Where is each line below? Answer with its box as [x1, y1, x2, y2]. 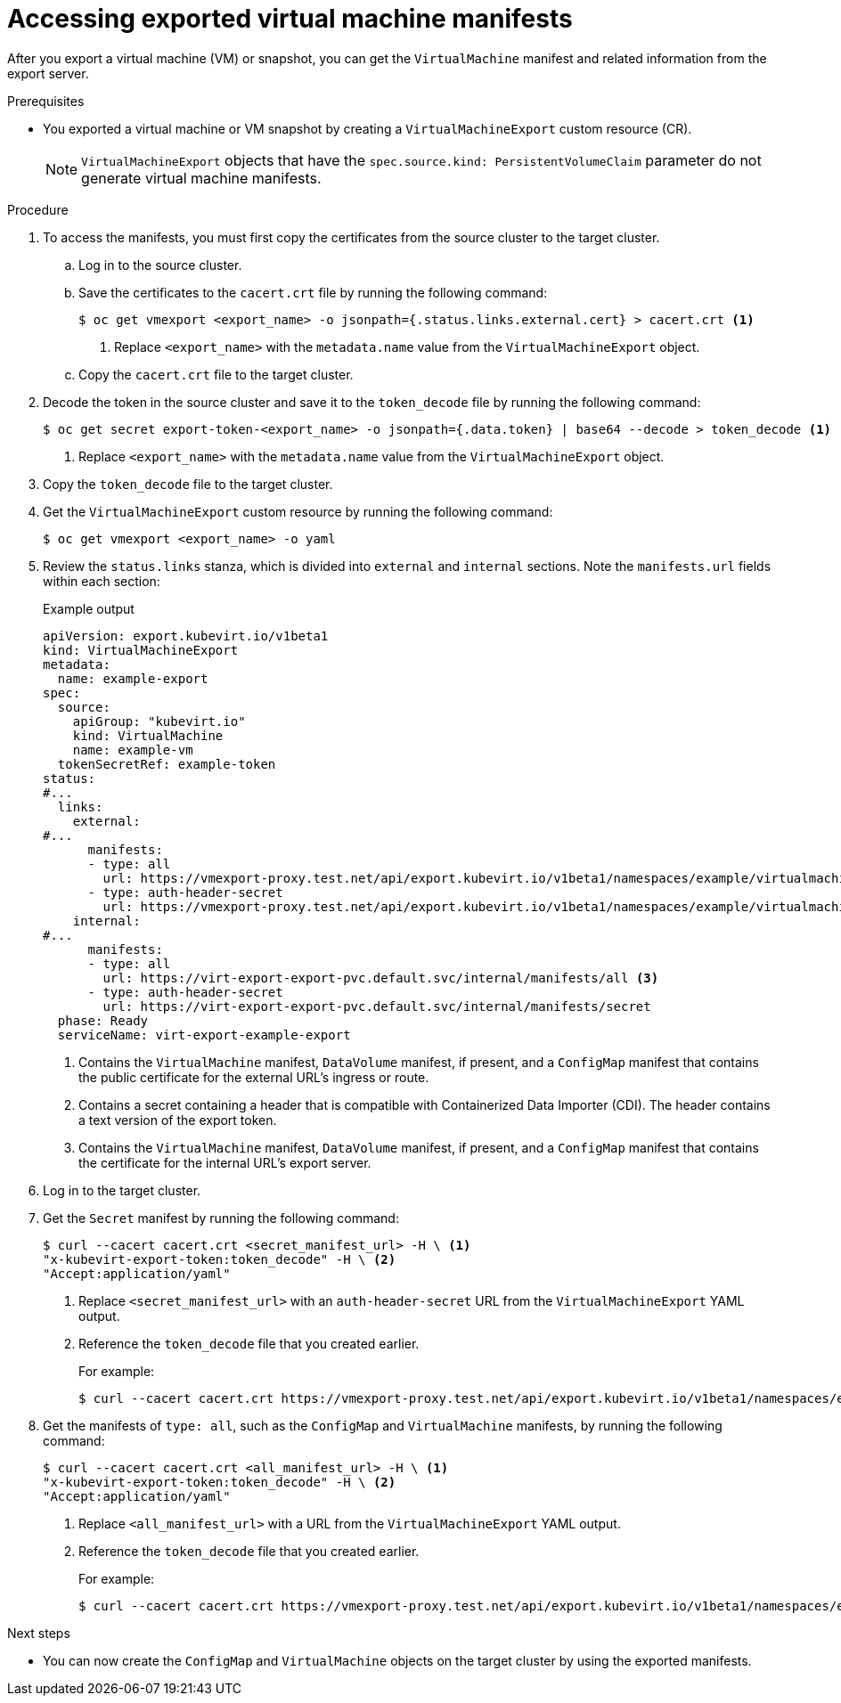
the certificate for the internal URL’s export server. [78, 1154, 372, 1170]
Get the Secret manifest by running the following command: [43, 1210, 399, 1226]
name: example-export [57, 671, 208, 686]
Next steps [7, 1625, 70, 1641]
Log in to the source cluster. [78, 257, 242, 273]
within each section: [43, 573, 160, 589]
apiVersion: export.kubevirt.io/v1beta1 [43, 628, 329, 643]
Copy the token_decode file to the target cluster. [43, 476, 333, 492]
